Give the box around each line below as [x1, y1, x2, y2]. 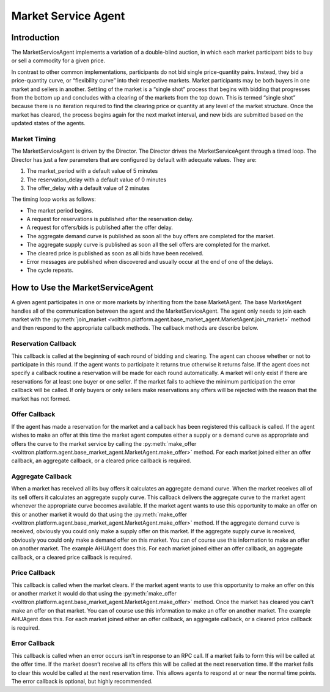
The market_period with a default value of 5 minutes [26, 167, 158, 175]
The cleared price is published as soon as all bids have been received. [26, 249, 204, 257]
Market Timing [11, 134, 56, 143]
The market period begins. [26, 206, 94, 214]
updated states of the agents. [11, 120, 86, 127]
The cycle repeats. [26, 266, 74, 274]
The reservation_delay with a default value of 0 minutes [26, 176, 167, 183]
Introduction [11, 32, 60, 43]
